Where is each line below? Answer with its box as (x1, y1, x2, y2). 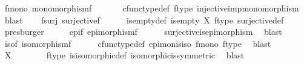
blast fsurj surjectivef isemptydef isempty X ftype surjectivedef (4, 13, 284, 26)
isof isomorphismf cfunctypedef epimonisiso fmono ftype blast (4, 37, 271, 49)
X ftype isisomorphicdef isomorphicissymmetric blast (4, 49, 245, 61)
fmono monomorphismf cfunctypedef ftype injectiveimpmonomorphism (4, 2, 299, 14)
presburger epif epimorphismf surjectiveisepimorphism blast (4, 25, 282, 38)
